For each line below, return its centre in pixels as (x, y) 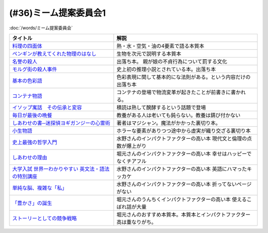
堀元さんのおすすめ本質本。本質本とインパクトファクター (183, 215)
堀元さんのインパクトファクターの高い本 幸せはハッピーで (184, 154)
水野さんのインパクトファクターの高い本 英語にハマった (182, 169)
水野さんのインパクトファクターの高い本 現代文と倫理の (182, 138)
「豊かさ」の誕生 (32, 203)
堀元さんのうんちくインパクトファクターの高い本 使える (182, 199)
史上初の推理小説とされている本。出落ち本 (166, 69)
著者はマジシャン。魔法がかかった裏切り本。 (168, 123)
